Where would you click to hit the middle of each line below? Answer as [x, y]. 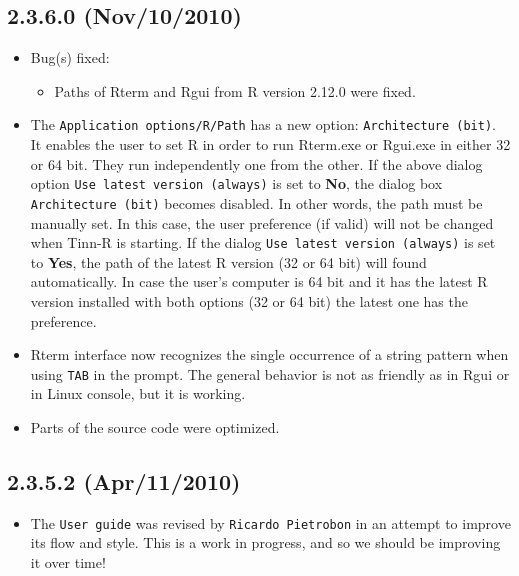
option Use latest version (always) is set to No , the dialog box [236, 183]
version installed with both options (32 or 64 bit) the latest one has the [249, 300]
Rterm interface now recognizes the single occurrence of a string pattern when [269, 354]
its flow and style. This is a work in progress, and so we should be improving [265, 542]
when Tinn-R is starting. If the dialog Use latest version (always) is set [263, 242]
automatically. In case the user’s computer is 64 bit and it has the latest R [259, 281]
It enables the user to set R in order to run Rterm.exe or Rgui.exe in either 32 [270, 144]
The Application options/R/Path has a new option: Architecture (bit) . [263, 124]
